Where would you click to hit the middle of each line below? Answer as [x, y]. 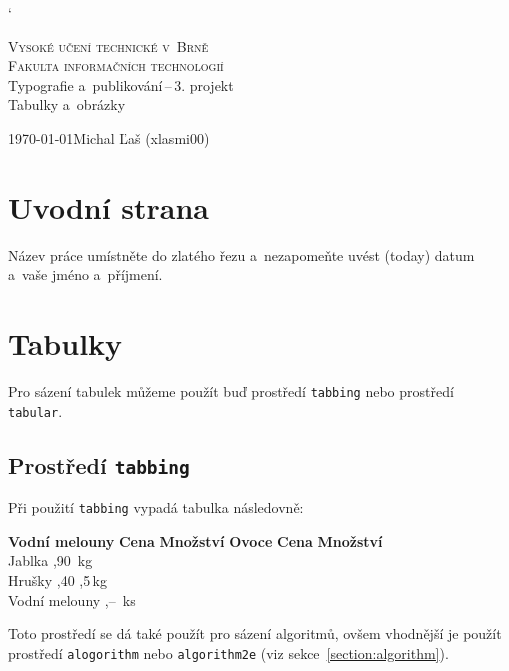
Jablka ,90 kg [50, 560]
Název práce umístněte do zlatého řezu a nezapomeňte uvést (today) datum [241, 254]
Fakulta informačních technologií [116, 65]
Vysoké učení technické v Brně [108, 45]
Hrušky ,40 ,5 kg [57, 579]
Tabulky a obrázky [67, 104]
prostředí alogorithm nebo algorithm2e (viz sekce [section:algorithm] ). [228, 652]
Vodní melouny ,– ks [72, 599]
